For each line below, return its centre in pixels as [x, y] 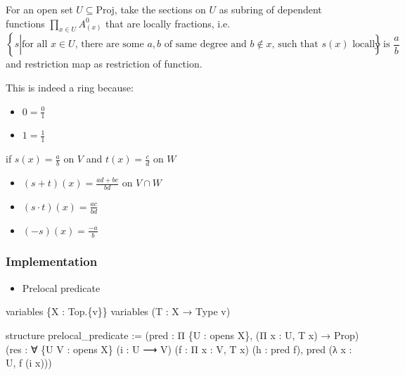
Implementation [52, 261]
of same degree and [205, 45]
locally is [371, 45]
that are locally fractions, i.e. [168, 23]
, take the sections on [160, 9]
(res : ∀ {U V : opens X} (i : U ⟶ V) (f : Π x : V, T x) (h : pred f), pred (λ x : [179, 349]
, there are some [109, 45]
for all [35, 45]
